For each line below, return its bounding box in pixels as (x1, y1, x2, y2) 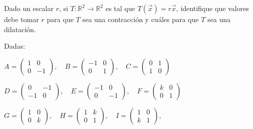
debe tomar (4, 14, 39, 24)
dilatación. (4, 24, 36, 34)
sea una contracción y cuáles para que (82, 14, 199, 24)
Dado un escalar (4, 3, 54, 13)
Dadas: (4, 41, 25, 51)
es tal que (105, 3, 136, 13)
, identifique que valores (176, 3, 249, 13)
